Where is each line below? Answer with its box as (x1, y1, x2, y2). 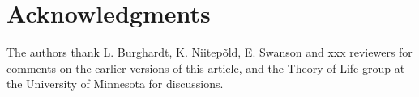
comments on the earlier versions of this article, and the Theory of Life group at (6, 59, 405, 76)
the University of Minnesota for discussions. (6, 75, 224, 92)
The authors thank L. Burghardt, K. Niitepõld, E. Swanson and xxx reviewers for (6, 44, 413, 61)
